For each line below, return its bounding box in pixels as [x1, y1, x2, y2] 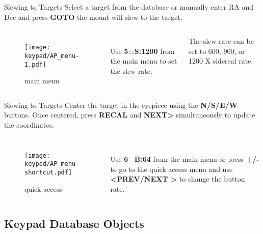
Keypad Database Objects [4, 215, 144, 231]
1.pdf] [24, 61, 46, 68]
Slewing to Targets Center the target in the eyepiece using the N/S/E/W [4, 99, 238, 110]
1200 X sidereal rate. [188, 55, 253, 66]
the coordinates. [4, 119, 54, 130]
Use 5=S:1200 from [110, 45, 175, 56]
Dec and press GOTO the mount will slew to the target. [4, 11, 182, 22]
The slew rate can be [188, 36, 254, 46]
